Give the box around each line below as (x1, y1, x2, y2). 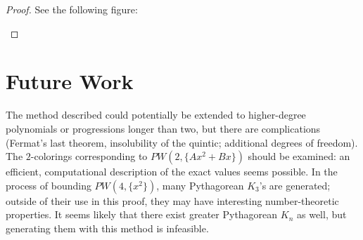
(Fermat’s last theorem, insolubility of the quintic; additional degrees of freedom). (6, 135, 358, 149)
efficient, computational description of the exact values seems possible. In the (6, 164, 338, 179)
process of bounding (6, 178, 91, 192)
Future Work (6, 67, 134, 95)
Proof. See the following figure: (6, 2, 138, 16)
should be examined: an (248, 149, 350, 164)
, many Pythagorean (156, 178, 244, 192)
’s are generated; (259, 178, 331, 192)
